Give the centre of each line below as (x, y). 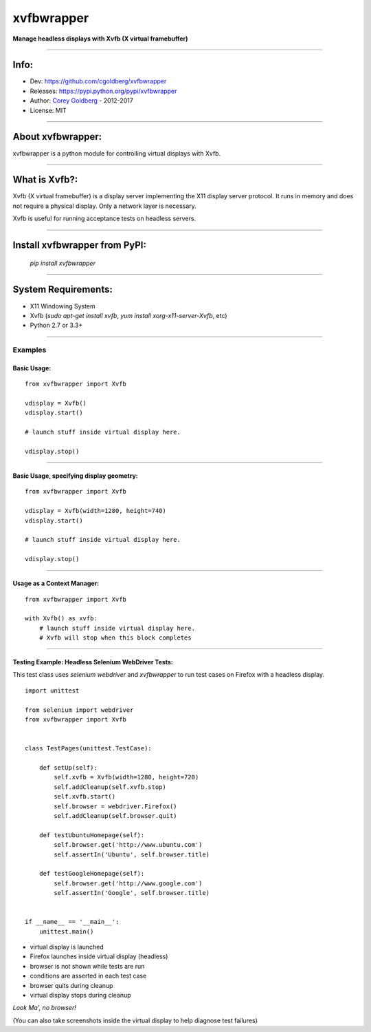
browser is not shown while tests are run (87, 966)
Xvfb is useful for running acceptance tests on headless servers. (104, 219)
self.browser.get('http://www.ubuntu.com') (128, 845)
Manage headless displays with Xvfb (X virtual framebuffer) (100, 39)
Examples (30, 350)
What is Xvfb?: (45, 180)
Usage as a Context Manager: (56, 583)
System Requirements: (63, 289)
